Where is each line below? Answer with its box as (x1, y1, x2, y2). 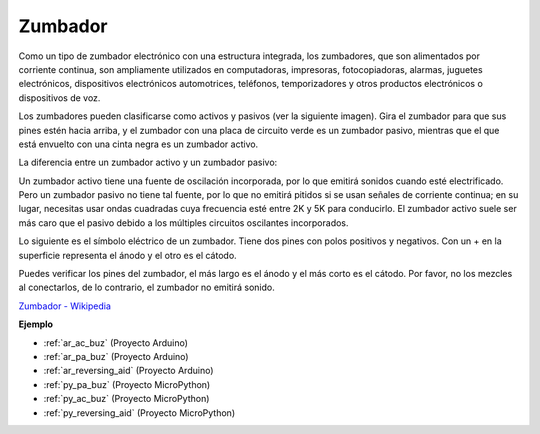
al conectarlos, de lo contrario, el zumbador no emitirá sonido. (18, 281, 275, 294)
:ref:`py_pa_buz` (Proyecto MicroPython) (43, 378, 211, 390)
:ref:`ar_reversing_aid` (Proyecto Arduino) (43, 365, 214, 377)
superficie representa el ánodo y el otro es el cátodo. (18, 249, 237, 261)
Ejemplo (18, 318, 54, 330)
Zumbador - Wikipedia (18, 300, 112, 312)
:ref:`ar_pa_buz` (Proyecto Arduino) (43, 350, 189, 362)
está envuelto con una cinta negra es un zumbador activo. (18, 138, 259, 150)
